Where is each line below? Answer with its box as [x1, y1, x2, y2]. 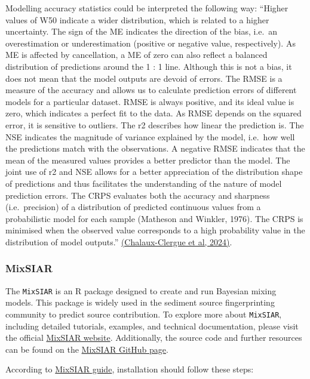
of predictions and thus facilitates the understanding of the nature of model [5, 177, 282, 189]
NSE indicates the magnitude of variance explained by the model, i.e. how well [5, 130, 295, 143]
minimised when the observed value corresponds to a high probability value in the [5, 224, 305, 236]
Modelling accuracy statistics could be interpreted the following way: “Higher [5, 2, 288, 14]
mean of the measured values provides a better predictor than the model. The [5, 153, 290, 166]
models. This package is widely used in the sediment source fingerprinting [5, 296, 275, 309]
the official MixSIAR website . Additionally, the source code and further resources [5, 331, 302, 344]
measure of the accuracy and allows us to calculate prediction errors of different [5, 84, 297, 96]
